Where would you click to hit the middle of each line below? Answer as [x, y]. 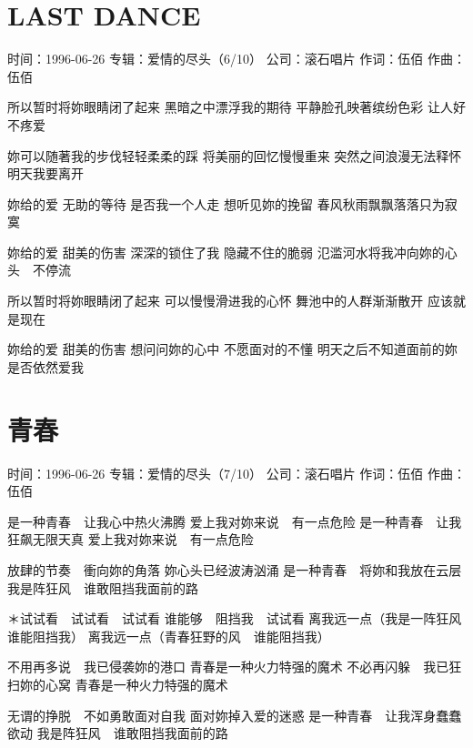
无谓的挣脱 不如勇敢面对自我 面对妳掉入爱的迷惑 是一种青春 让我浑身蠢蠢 [235, 715]
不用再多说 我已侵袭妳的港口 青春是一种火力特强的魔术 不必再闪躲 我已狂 [235, 667]
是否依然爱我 [45, 366]
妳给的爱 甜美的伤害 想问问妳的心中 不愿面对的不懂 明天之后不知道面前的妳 [232, 349]
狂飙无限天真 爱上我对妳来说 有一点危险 [131, 539]
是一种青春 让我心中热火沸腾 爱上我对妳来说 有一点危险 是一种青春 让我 [235, 521]
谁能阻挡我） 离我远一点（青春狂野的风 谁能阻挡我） [169, 636]
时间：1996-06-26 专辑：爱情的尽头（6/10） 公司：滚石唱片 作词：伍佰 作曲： [236, 59]
